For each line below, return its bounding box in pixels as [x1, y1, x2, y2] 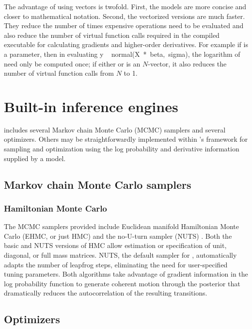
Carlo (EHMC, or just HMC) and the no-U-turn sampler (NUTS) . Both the [4, 230, 232, 241]
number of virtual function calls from [4, 68, 114, 78]
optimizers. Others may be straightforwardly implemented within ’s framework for [4, 134, 248, 144]
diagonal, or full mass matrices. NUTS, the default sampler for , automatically [4, 250, 237, 260]
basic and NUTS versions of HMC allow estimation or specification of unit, [4, 240, 227, 250]
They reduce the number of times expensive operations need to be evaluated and [4, 20, 244, 31]
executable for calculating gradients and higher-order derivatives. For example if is [4, 39, 248, 49]
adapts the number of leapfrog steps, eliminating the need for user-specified [4, 259, 228, 269]
